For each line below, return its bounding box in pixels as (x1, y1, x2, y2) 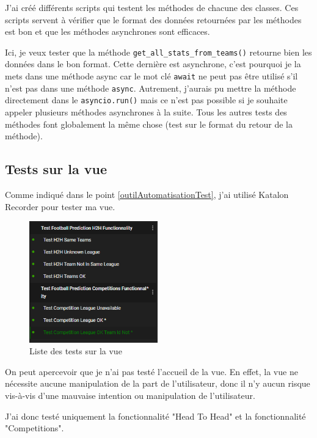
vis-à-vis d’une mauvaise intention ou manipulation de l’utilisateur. (5, 389, 255, 402)
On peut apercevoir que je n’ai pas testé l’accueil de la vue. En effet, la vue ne (5, 365, 298, 378)
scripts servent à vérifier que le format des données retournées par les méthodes (5, 13, 302, 26)
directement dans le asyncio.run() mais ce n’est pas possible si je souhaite (5, 93, 288, 106)
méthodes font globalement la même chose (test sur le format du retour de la (5, 117, 293, 130)
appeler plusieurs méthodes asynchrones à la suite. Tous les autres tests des (5, 106, 287, 118)
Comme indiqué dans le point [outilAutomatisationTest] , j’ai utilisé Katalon (5, 188, 289, 200)
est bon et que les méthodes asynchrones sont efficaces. (5, 25, 210, 38)
